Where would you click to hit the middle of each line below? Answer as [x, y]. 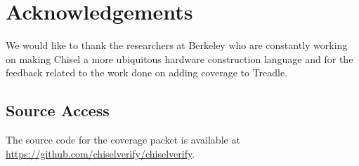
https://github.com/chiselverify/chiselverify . [100, 153]
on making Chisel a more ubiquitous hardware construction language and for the [179, 58]
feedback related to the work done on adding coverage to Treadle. [147, 72]
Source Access [58, 110]
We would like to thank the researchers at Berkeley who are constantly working [177, 45]
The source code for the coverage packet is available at [123, 140]
